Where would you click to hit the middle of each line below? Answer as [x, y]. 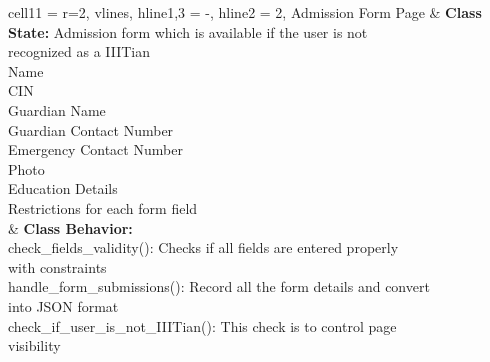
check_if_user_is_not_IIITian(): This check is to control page [202, 325]
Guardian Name [57, 109]
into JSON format [63, 305]
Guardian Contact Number [91, 129]
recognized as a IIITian [79, 51]
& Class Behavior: [70, 227]
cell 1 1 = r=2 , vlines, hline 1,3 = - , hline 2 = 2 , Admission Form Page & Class [245, 12]
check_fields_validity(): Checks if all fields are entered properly [203, 247]
